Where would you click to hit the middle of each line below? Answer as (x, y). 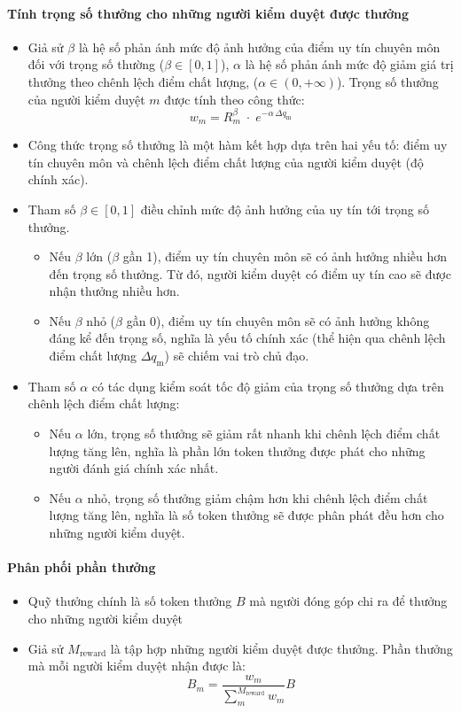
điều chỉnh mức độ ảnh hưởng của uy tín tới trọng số (285, 209)
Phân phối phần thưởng (82, 567)
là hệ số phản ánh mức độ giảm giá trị (349, 64)
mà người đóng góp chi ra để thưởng (348, 601)
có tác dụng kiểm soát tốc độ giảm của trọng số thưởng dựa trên (268, 386)
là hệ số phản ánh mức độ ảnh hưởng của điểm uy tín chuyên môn (259, 46)
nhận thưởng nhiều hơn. (114, 291)
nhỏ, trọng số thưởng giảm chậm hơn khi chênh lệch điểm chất (258, 497)
